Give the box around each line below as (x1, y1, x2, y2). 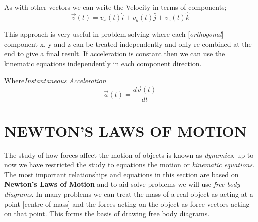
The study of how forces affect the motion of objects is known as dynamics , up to (4, 149, 254, 160)
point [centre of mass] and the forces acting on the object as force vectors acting (4, 198, 250, 209)
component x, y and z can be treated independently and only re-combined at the (4, 38, 252, 49)
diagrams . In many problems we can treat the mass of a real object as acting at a (4, 189, 253, 199)
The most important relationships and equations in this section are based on (4, 169, 239, 179)
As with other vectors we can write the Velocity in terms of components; (4, 2, 227, 12)
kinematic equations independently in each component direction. (4, 58, 202, 69)
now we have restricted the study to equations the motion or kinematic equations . (4, 159, 255, 170)
